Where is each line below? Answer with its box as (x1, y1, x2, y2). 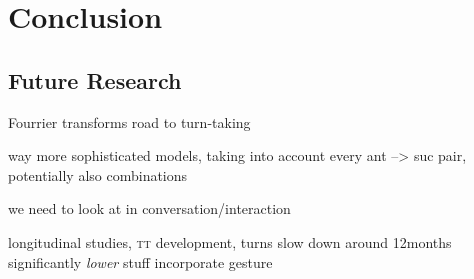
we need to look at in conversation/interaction (8, 198, 291, 219)
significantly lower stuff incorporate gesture (8, 251, 273, 272)
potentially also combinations (8, 164, 188, 185)
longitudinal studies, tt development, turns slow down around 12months (8, 231, 452, 252)
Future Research (8, 64, 182, 95)
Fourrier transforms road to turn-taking (8, 111, 251, 132)
